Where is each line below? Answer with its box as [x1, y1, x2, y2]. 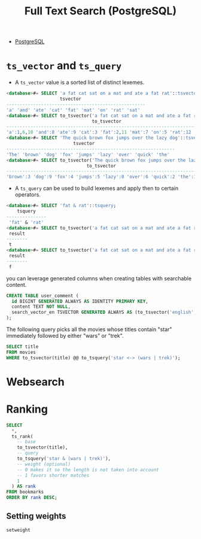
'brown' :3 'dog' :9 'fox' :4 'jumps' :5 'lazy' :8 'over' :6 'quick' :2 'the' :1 [6, 174, 197, 180]
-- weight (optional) [17, 461, 71, 467]
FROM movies [6, 349, 36, 355]
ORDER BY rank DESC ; [6, 495, 58, 501]
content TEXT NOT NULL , [11, 304, 71, 310]
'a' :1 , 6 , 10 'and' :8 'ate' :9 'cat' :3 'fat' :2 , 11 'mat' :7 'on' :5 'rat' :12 [6, 129, 191, 135]
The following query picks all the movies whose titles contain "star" [6, 326, 172, 333]
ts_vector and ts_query [6, 59, 122, 72]
